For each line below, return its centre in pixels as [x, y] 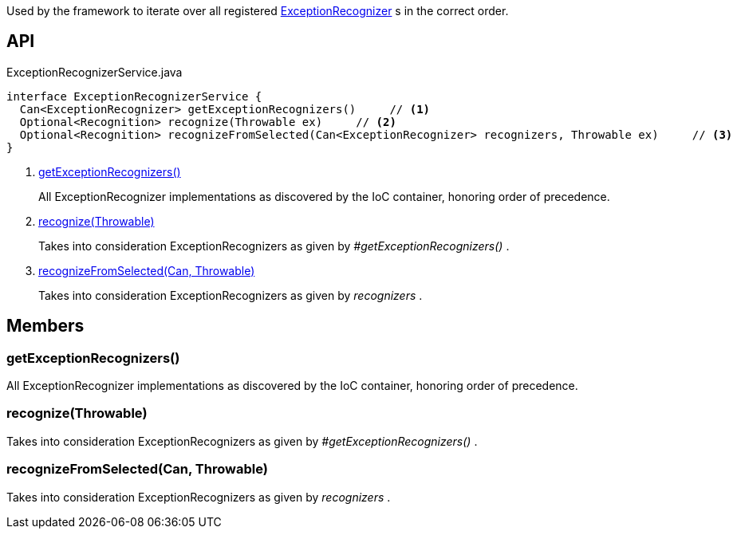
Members [45, 326]
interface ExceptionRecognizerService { [134, 96]
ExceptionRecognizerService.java [95, 72]
